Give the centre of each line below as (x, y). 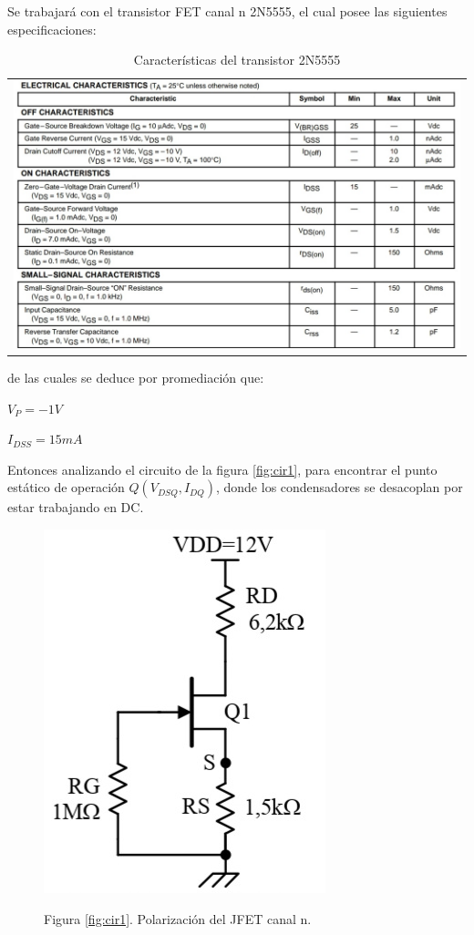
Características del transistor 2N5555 (237, 60)
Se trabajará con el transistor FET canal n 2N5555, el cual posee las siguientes (227, 11)
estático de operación (66, 487)
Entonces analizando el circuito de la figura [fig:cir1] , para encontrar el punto (222, 469)
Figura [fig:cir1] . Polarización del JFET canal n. (178, 918)
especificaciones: (52, 29)
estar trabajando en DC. (76, 507)
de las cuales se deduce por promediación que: (136, 377)
